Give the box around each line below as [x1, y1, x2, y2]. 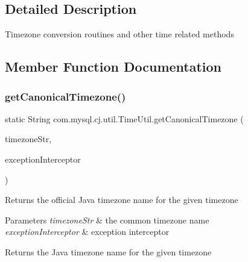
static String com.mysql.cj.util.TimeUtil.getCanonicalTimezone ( [5, 112, 244, 125]
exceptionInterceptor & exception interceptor [5, 225, 170, 238]
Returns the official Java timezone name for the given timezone [5, 193, 238, 206]
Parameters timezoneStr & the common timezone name [5, 213, 209, 226]
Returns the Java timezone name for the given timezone [5, 245, 212, 258]
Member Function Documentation [5, 57, 222, 76]
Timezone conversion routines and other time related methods [5, 28, 234, 40]
